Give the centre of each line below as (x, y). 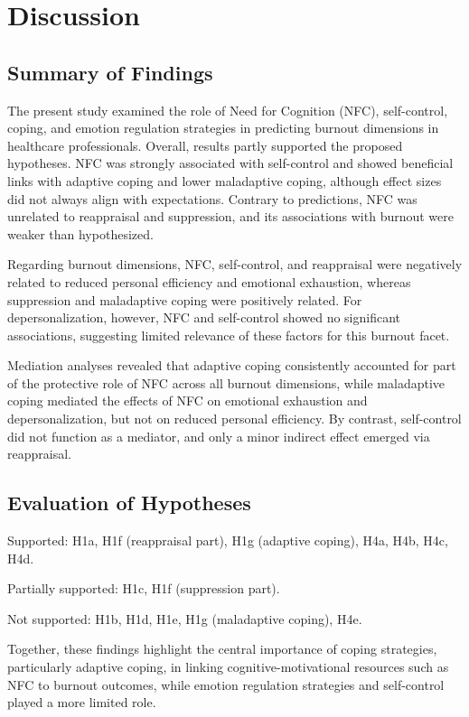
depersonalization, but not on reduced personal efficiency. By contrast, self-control (234, 419)
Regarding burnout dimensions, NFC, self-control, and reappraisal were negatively (235, 264)
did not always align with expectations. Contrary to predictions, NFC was (212, 198)
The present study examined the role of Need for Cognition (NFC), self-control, (228, 110)
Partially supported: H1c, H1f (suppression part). (144, 588)
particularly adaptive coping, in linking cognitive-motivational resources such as (228, 667)
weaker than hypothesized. (80, 233)
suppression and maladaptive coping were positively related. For (185, 299)
